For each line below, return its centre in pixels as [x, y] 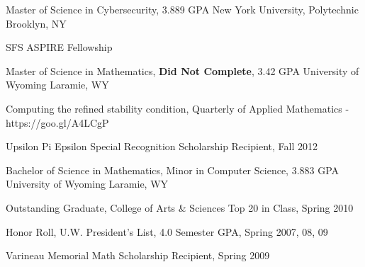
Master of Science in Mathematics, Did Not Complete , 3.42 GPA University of [182, 70]
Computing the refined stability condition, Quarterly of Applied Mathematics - [178, 108]
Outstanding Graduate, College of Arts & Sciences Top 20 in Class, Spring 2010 [180, 207]
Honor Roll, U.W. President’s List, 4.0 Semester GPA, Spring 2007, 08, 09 [167, 231]
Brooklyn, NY [36, 23]
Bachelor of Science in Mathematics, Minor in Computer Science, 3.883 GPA [173, 170]
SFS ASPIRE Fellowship [59, 47]
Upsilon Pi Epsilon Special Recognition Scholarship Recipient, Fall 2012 [162, 146]
